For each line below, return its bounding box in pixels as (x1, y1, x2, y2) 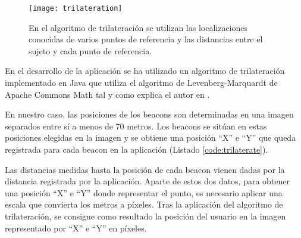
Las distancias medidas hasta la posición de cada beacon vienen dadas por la (5, 163, 285, 175)
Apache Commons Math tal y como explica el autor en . (5, 88, 210, 100)
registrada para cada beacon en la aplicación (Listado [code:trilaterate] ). (5, 143, 268, 155)
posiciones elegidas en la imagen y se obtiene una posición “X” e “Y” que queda (5, 131, 296, 144)
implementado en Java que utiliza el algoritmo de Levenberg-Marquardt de (5, 76, 278, 89)
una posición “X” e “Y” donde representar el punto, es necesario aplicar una (5, 186, 283, 199)
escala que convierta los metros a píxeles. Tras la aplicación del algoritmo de (5, 198, 283, 211)
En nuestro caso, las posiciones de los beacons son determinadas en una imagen (5, 108, 294, 120)
